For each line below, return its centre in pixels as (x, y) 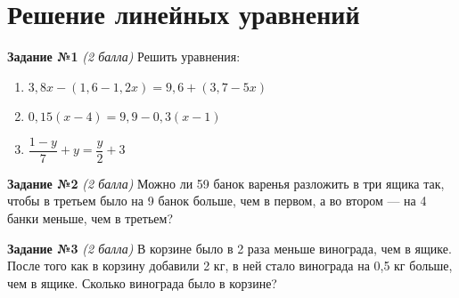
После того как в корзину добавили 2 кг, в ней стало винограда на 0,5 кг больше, (230, 266)
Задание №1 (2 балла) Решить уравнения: (124, 56)
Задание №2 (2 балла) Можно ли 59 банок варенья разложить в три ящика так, (226, 183)
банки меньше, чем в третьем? (90, 217)
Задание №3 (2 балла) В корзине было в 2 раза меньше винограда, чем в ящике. (229, 248)
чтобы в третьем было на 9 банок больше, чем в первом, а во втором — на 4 (217, 201)
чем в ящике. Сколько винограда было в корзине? (142, 282)
